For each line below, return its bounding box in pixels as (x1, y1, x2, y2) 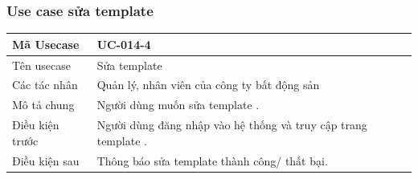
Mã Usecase (12, 35, 80, 52)
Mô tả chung (12, 96, 75, 113)
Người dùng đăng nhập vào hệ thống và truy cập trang (96, 116, 367, 133)
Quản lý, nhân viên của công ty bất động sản (96, 76, 320, 93)
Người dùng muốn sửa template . (96, 96, 260, 113)
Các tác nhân (12, 76, 78, 93)
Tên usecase (12, 56, 71, 73)
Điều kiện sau (12, 152, 80, 169)
